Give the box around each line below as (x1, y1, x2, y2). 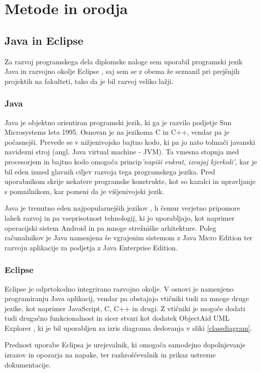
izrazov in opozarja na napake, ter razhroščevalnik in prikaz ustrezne (5, 349, 216, 360)
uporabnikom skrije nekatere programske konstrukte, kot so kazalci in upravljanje (5, 176, 255, 187)
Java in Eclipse (5, 32, 83, 48)
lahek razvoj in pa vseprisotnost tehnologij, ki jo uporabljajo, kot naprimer (5, 212, 235, 223)
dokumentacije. (5, 359, 51, 369)
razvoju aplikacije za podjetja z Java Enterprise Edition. (5, 242, 178, 252)
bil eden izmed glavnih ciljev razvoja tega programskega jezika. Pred (5, 166, 215, 176)
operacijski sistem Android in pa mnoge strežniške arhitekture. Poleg (5, 222, 216, 233)
